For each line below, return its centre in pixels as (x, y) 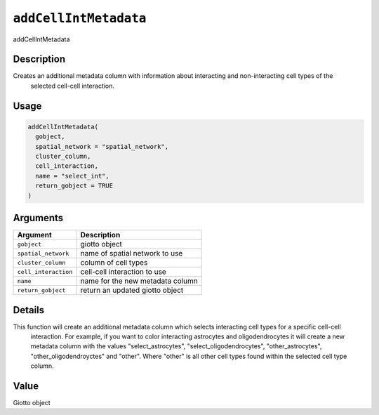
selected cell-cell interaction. (73, 86)
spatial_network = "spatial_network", (102, 146)
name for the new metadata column (139, 281)
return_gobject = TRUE (74, 186)
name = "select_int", (73, 176)
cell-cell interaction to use (123, 272)
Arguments (38, 218)
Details (29, 310)
